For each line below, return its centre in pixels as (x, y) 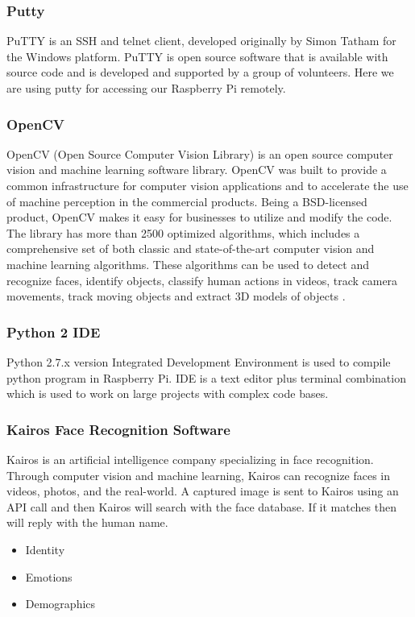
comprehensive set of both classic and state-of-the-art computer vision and (191, 248)
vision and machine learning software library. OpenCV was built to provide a (197, 170)
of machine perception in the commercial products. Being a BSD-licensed (187, 201)
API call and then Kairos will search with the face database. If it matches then (201, 506)
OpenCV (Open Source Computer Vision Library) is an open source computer (200, 153)
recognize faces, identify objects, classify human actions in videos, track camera (202, 280)
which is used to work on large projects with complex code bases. (168, 393)
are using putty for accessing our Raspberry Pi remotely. (146, 88)
